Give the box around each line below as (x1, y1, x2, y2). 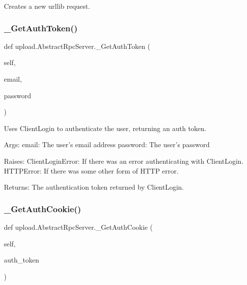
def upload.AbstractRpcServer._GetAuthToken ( (4, 41, 150, 51)
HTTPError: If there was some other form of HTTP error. (4, 165, 179, 175)
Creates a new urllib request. (4, 1, 90, 11)
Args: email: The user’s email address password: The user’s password (4, 139, 210, 150)
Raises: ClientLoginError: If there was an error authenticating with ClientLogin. (4, 155, 244, 166)
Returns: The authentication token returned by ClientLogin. (4, 182, 184, 192)
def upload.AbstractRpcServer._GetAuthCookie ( (4, 221, 153, 232)
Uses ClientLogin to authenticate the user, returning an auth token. (4, 123, 206, 133)
